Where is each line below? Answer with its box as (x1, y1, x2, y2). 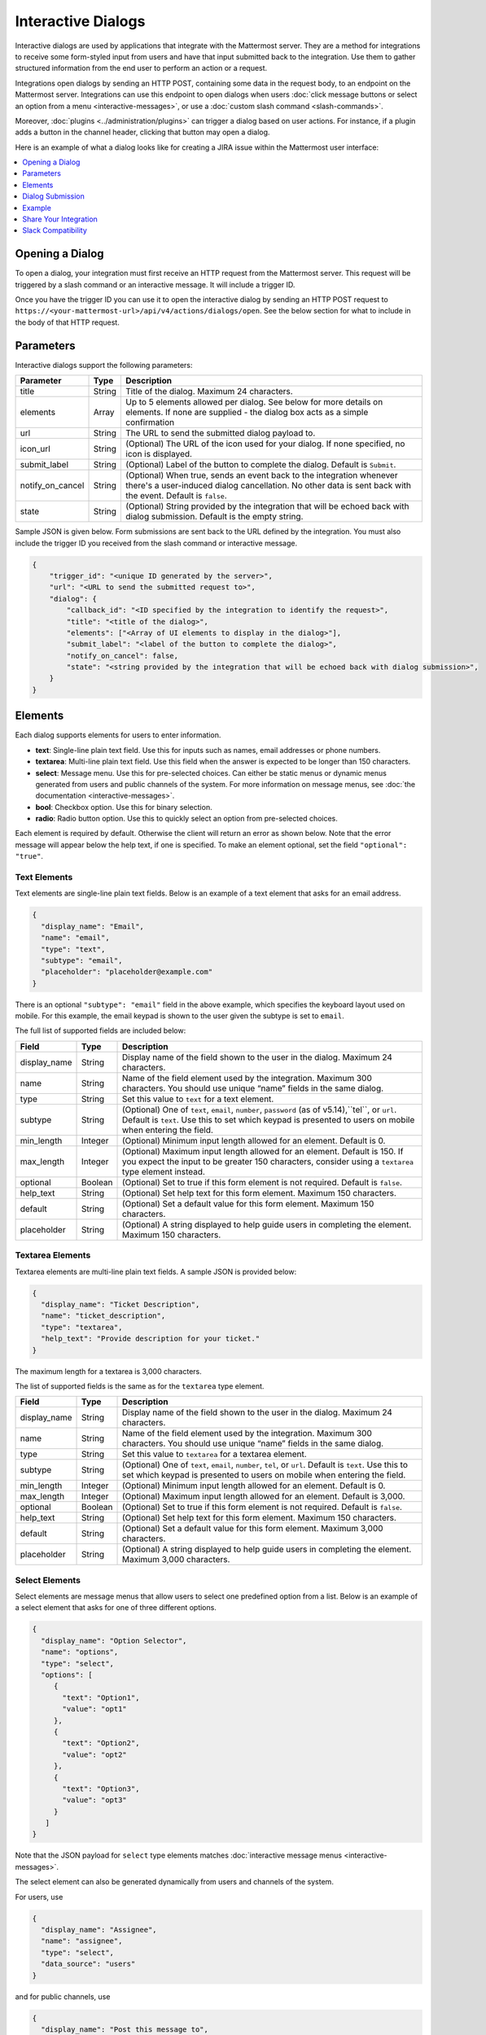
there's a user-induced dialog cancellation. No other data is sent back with (125, 480, 411, 492)
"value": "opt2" (62, 1750, 128, 1759)
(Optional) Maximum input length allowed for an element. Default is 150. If (122, 1145, 404, 1157)
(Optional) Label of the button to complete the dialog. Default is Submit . (125, 459, 396, 470)
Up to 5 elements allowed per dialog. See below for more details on (125, 396, 383, 408)
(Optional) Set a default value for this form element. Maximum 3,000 (122, 1523, 383, 1534)
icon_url (20, 444, 50, 455)
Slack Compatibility (22, 225, 87, 235)
